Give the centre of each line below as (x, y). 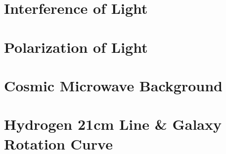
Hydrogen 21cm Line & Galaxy (113, 124)
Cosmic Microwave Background (113, 85)
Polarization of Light (76, 47)
